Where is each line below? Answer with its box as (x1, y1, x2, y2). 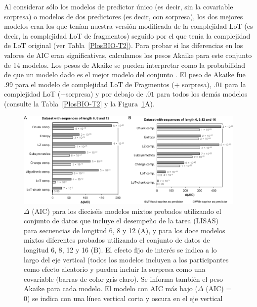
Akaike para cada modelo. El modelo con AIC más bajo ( (24, 283, 198, 294)
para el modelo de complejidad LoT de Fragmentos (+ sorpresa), (15, 79, 212, 89)
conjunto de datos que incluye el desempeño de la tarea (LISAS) (24, 215, 218, 226)
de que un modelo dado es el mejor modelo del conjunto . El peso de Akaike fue (4, 69, 246, 80)
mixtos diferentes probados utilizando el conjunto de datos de (24, 235, 210, 245)
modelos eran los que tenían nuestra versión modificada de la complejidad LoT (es (4, 21, 253, 31)
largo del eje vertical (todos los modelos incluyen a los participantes (24, 254, 229, 264)
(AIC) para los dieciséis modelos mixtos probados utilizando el (32, 205, 221, 216)
